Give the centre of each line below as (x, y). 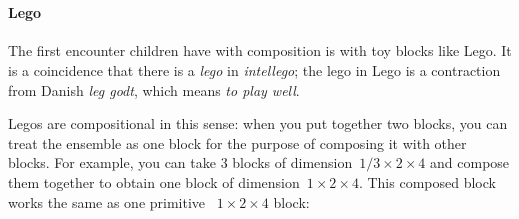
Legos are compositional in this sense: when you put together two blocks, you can (258, 123)
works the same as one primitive (107, 201)
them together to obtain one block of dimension (154, 181)
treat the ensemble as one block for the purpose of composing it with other (237, 142)
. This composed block (427, 181)
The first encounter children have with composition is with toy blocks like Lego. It (260, 50)
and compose (470, 162)
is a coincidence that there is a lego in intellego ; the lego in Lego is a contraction (254, 69)
